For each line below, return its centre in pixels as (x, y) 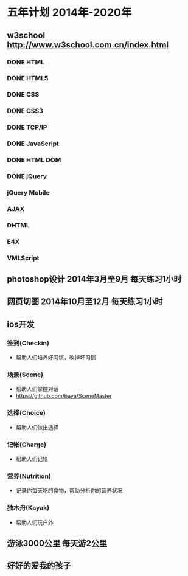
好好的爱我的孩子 (39, 566)
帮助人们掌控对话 (37, 389)
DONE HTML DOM (34, 160)
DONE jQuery (27, 176)
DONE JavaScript (33, 144)
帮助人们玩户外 (34, 522)
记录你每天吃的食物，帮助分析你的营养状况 (69, 491)
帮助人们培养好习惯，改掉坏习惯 (56, 358)
